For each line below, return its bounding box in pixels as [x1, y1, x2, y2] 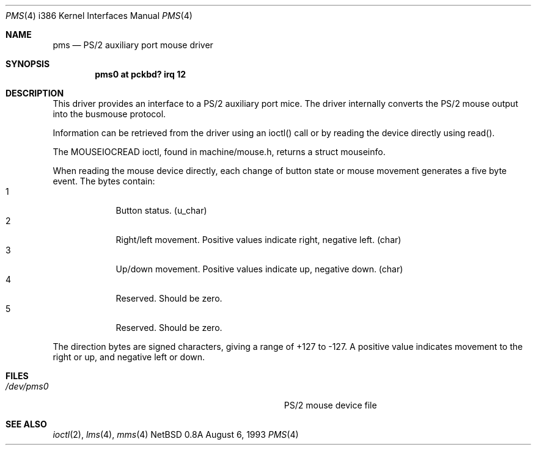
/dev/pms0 [6, 381, 49, 391]
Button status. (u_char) [116, 205, 207, 216]
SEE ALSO [6, 419, 47, 429]
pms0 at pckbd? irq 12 [95, 69, 186, 79]
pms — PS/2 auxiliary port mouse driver [53, 40, 213, 50]
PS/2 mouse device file [284, 400, 377, 410]
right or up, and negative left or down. [53, 352, 205, 362]
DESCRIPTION [6, 88, 64, 98]
